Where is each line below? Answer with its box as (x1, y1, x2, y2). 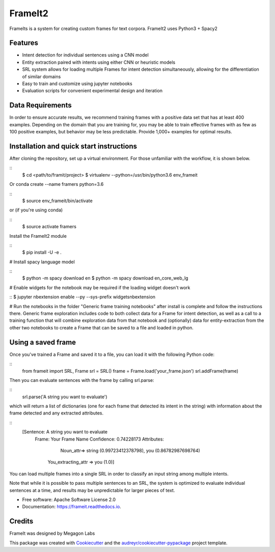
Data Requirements (9, 101, 72, 109)
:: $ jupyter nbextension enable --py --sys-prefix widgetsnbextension (9, 294, 155, 300)
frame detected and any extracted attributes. (9, 410, 104, 416)
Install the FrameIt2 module (9, 233, 67, 239)
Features (9, 39, 38, 47)
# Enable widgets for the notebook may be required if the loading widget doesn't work (9, 284, 190, 290)
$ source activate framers (22, 224, 76, 230)
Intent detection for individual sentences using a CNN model (22, 52, 149, 58)
